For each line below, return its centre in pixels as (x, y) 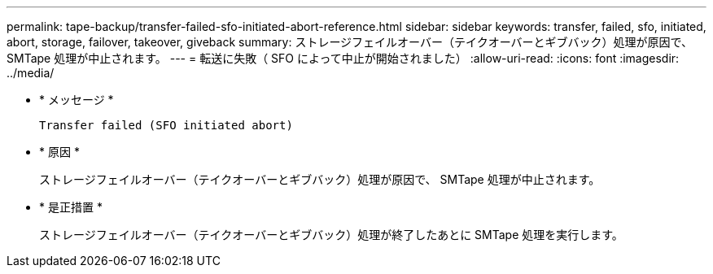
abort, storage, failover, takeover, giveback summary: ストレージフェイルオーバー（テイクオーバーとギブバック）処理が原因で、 (350, 42)
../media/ (31, 73)
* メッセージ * (77, 100)
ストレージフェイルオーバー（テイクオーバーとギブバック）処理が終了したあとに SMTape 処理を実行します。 (331, 235)
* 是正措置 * (71, 207)
